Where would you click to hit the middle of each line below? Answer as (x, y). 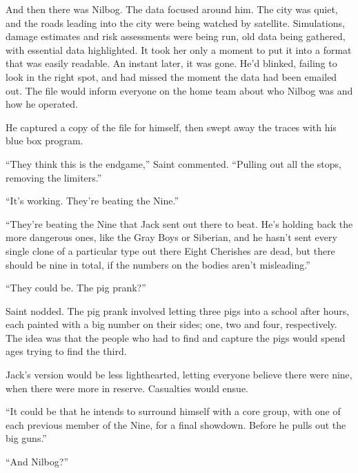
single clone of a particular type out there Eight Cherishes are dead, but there (170, 250)
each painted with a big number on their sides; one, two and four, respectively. (171, 324)
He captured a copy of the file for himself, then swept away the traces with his (171, 127)
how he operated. (42, 104)
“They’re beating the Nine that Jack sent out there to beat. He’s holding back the (179, 223)
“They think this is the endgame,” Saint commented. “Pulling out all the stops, (174, 163)
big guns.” (26, 438)
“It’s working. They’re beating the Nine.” (92, 201)
